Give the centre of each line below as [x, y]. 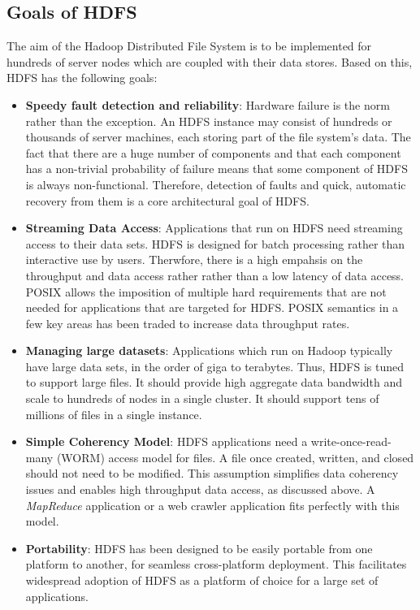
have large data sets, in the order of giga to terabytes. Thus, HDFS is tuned [215, 366]
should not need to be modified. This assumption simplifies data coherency [212, 473]
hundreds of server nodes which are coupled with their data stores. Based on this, [210, 61]
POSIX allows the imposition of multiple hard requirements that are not [206, 291]
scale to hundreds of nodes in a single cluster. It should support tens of [202, 398]
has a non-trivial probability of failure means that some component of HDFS [216, 169]
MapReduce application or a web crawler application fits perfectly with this [212, 505]
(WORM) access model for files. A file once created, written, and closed [235, 457]
